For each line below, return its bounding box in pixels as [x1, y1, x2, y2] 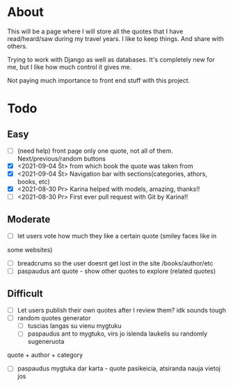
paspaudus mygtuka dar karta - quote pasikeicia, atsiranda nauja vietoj [17, 364, 221, 372]
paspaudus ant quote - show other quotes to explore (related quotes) [17, 267, 216, 275]
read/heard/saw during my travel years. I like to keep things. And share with [7, 34, 225, 42]
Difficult [7, 288, 43, 299]
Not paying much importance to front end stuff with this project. [7, 76, 191, 84]
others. [7, 42, 28, 50]
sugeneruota [27, 338, 65, 346]
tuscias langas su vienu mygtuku [27, 322, 122, 330]
